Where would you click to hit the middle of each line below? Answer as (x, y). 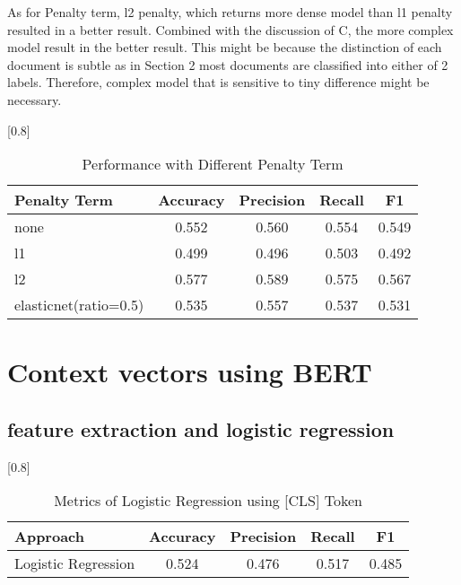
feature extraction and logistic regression (201, 428)
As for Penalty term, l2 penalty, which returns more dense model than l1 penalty (230, 12)
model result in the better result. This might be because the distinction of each (225, 47)
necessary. (35, 99)
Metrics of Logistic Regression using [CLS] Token (208, 501)
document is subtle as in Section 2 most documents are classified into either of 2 (228, 64)
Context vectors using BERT (190, 372)
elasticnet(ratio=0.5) (79, 305)
